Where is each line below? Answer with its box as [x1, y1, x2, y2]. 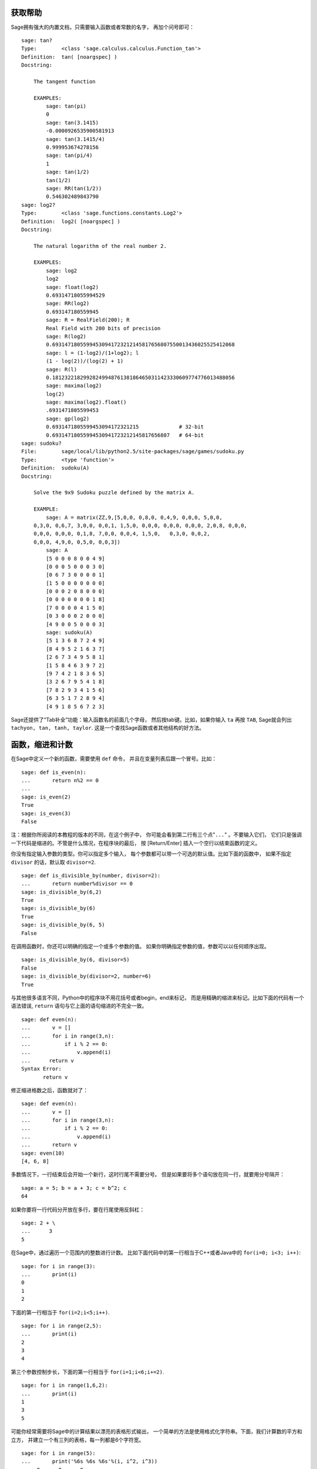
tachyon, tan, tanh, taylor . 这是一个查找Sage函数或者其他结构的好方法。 [11, 725, 205, 732]
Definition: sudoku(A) [21, 465, 90, 471]
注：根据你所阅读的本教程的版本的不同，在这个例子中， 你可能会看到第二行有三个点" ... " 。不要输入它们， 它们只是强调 [11, 831, 302, 839]
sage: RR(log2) [46, 300, 90, 307]
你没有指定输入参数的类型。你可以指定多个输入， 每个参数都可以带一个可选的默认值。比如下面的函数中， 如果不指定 [11, 850, 292, 857]
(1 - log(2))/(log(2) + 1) [46, 358, 124, 364]
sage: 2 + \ [21, 1219, 56, 1226]
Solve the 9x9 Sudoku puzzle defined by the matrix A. [33, 489, 195, 496]
